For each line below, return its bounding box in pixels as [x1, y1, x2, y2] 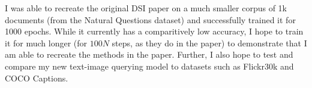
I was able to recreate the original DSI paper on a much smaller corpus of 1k [5, 2, 287, 14]
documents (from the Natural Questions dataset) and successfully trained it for [5, 13, 296, 26]
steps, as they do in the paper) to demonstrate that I [112, 36, 307, 49]
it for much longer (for [5, 36, 88, 49]
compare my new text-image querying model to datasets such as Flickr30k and [5, 59, 294, 72]
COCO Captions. [5, 71, 68, 84]
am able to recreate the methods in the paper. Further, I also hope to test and [5, 48, 293, 61]
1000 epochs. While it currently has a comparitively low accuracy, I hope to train [5, 25, 304, 37]
